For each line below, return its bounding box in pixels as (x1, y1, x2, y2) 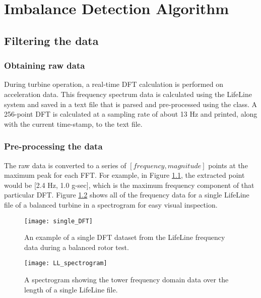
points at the (208, 160, 248, 170)
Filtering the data (4, 32, 99, 48)
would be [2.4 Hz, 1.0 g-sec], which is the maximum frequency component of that (4, 179, 254, 190)
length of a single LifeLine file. (24, 284, 118, 294)
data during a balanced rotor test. (24, 241, 129, 252)
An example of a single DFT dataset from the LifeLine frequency (24, 232, 225, 242)
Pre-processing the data (4, 140, 103, 153)
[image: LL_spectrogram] (24, 260, 107, 267)
